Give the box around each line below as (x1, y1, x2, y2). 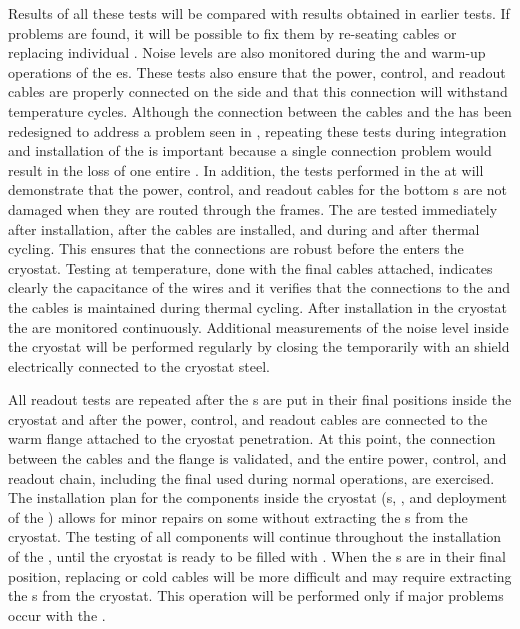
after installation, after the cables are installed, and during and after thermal (8, 218, 480, 239)
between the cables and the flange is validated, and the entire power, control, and (8, 448, 507, 469)
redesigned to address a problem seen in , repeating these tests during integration (8, 120, 507, 141)
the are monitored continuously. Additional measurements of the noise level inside (8, 316, 509, 337)
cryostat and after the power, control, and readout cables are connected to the (8, 408, 488, 429)
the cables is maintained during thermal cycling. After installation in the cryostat (8, 296, 508, 317)
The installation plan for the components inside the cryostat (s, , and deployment (8, 487, 508, 508)
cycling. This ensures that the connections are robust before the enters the (8, 238, 464, 259)
